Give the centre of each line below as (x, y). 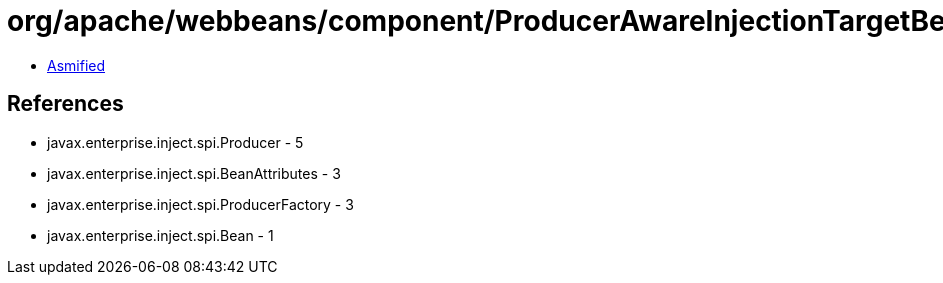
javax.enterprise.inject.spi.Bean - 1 (160, 235)
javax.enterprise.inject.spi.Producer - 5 (175, 142)
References (65, 104)
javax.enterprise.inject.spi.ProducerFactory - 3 (200, 204)
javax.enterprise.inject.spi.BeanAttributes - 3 (194, 173)
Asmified (76, 65)
